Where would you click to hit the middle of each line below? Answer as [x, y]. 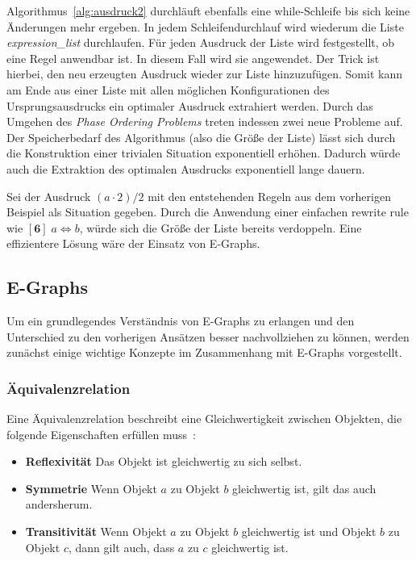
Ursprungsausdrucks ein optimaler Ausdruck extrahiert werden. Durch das [190, 105]
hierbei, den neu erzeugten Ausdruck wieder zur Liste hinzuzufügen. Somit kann [204, 74]
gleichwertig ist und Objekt [309, 532]
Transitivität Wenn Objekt [96, 532]
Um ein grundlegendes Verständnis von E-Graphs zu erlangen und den [181, 321]
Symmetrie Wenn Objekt [91, 488]
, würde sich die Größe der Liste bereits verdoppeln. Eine [220, 227]
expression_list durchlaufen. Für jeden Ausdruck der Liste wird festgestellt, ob [201, 42]
